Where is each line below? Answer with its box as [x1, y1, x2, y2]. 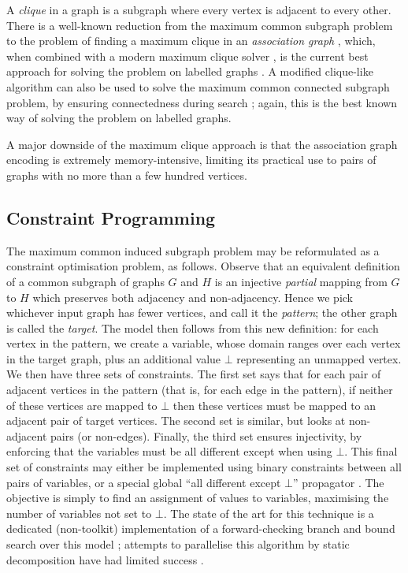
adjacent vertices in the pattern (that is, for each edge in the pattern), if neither [6, 381, 393, 398]
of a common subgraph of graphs [6, 273, 165, 289]
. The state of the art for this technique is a [163, 504, 374, 521]
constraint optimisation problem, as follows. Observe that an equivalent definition [6, 258, 400, 274]
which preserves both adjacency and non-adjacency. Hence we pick [32, 288, 354, 305]
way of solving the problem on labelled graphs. [6, 110, 232, 126]
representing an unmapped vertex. [236, 350, 402, 366]
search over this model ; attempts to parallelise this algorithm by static [6, 536, 350, 553]
